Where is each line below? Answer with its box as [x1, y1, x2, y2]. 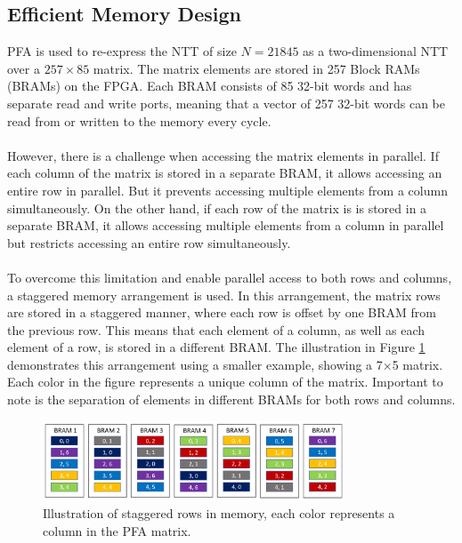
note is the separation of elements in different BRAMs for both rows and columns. [7, 390, 456, 409]
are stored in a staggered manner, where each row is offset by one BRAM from [7, 303, 436, 322]
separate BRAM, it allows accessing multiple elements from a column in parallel [7, 216, 444, 235]
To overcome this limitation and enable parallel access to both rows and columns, [7, 268, 452, 286]
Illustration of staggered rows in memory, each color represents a [43, 504, 395, 523]
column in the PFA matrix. [43, 521, 191, 539]
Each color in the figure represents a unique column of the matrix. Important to [7, 372, 443, 391]
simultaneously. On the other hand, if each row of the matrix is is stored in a [7, 198, 427, 217]
